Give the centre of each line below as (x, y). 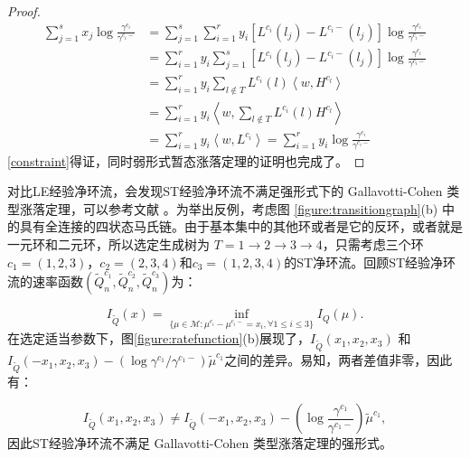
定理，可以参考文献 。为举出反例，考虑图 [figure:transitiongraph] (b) (241, 208)
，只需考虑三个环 (373, 243)
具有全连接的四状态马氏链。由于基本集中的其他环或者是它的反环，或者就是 (241, 226)
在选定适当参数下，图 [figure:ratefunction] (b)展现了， (159, 338)
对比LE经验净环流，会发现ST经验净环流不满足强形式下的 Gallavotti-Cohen (225, 191)
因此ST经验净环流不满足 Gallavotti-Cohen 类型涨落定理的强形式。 (200, 443)
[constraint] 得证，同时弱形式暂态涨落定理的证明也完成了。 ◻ (186, 160)
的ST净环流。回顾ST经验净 (364, 262)
